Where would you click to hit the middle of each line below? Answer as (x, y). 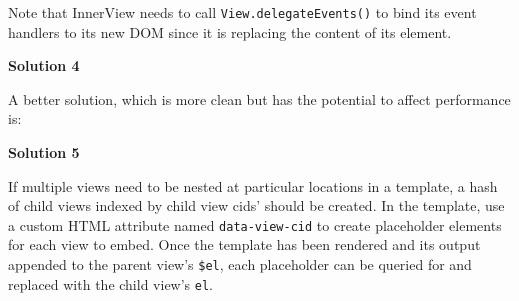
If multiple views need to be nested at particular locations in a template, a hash (253, 185)
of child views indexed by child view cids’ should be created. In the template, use (256, 205)
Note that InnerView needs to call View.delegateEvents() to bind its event (242, 12)
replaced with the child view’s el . (111, 283)
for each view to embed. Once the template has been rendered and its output (244, 244)
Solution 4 (44, 65)
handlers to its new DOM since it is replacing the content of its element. (230, 31)
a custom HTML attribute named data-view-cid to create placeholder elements (255, 224)
